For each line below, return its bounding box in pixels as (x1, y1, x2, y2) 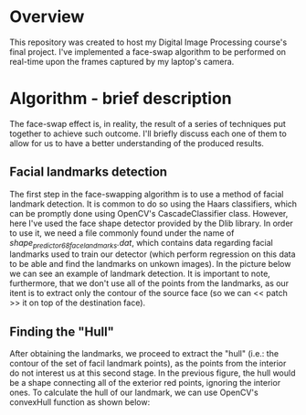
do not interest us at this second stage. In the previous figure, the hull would (9, 367, 296, 378)
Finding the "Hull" (9, 324, 114, 339)
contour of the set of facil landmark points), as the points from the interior (9, 358, 287, 369)
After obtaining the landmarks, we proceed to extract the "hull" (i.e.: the (9, 348, 280, 359)
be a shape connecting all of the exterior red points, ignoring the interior (9, 378, 281, 388)
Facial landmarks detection (9, 165, 167, 180)
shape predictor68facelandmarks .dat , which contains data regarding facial (9, 237, 274, 250)
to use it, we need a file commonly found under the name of (9, 227, 235, 239)
